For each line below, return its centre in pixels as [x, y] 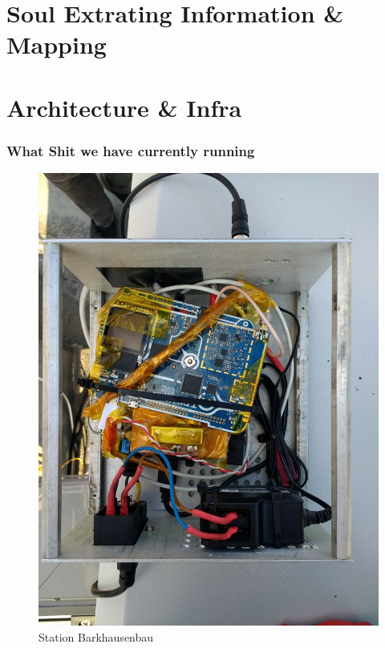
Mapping [57, 44]
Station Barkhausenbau [96, 637]
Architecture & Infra [124, 107]
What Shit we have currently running [131, 150]
